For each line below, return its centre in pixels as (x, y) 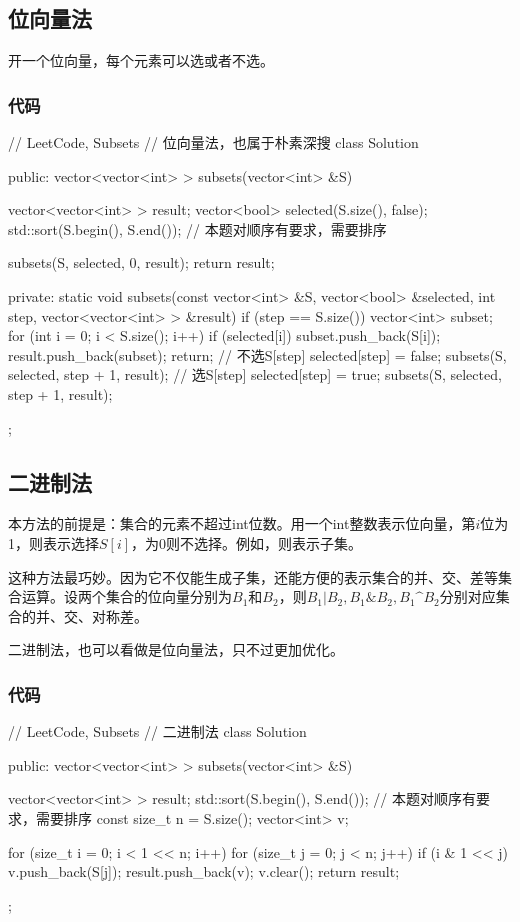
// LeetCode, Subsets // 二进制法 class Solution (157, 731)
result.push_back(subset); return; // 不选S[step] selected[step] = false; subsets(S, (257, 354)
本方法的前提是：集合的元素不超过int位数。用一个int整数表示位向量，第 (242, 523)
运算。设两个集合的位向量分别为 (126, 596)
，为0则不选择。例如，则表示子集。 (247, 542)
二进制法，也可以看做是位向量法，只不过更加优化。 (176, 649)
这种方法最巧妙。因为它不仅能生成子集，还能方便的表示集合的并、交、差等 (253, 576)
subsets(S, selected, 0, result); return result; (141, 262)
